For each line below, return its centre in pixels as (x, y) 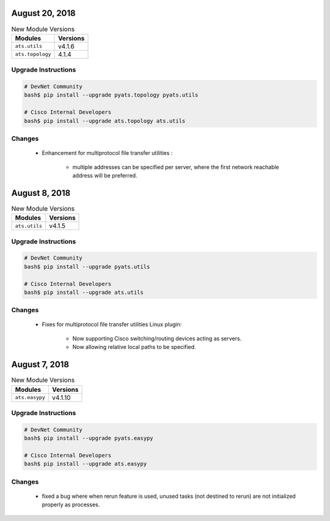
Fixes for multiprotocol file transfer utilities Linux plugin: (112, 324)
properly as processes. (71, 504)
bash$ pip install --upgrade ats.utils (84, 292)
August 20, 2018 (43, 13)
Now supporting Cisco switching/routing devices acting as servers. (157, 338)
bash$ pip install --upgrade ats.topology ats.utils (105, 121)
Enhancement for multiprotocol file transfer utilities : (107, 153)
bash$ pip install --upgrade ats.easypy (85, 464)
